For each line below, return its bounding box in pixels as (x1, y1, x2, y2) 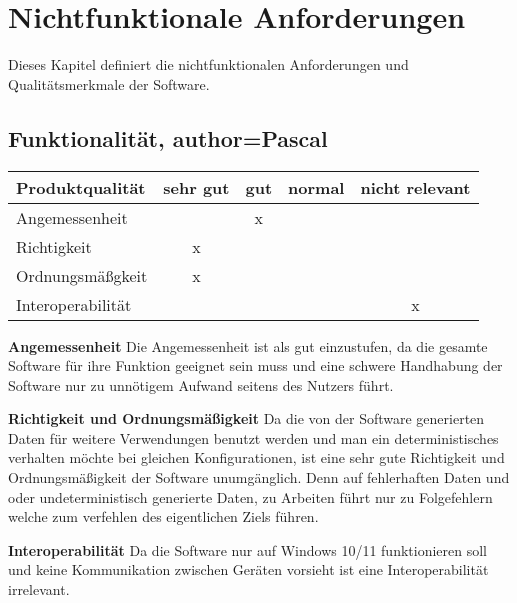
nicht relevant (360, 175, 471, 199)
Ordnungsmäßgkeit (16, 263, 148, 287)
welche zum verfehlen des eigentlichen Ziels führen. (8, 506, 319, 527)
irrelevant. (8, 579, 70, 600)
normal (288, 175, 345, 199)
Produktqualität (16, 175, 146, 199)
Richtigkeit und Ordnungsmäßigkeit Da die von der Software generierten (8, 408, 485, 429)
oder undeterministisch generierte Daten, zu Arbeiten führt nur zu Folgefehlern (8, 486, 493, 507)
